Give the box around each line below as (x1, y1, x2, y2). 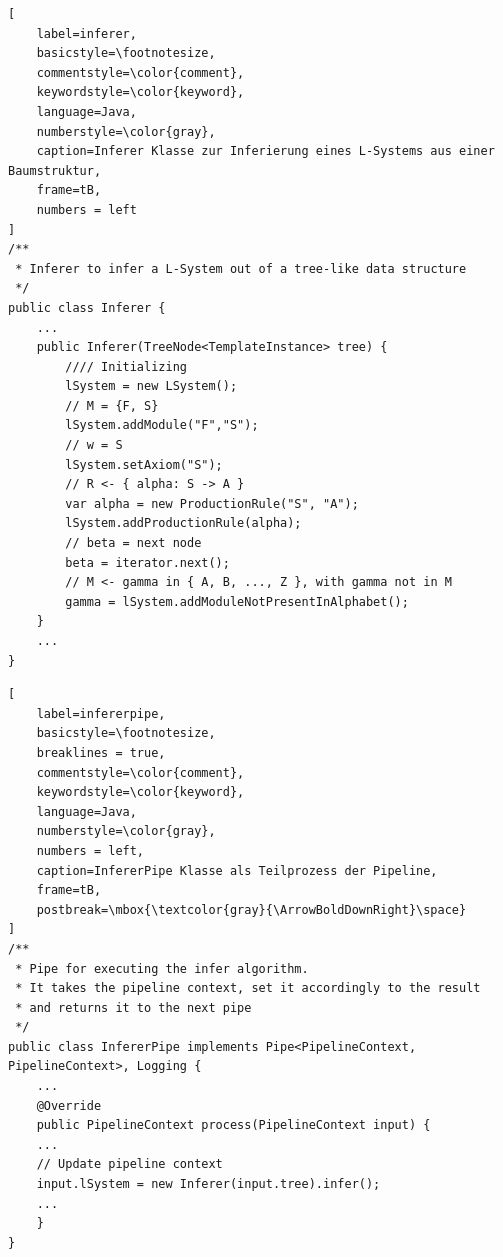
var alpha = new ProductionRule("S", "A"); (65, 496, 359, 511)
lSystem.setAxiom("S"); (65, 457, 223, 472)
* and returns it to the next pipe (15, 1000, 252, 1015)
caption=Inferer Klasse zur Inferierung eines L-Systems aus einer (36, 144, 495, 159)
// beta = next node (65, 536, 202, 551)
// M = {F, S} (65, 398, 159, 413)
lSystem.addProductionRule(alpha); (65, 516, 302, 531)
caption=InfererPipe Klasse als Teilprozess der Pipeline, (36, 863, 438, 878)
